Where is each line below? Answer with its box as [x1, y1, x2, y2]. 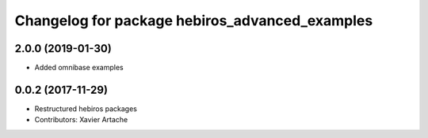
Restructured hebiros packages [34, 103, 138, 114]
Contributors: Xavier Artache [34, 115, 128, 125]
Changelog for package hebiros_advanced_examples [14, 12, 373, 29]
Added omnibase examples [34, 63, 124, 73]
